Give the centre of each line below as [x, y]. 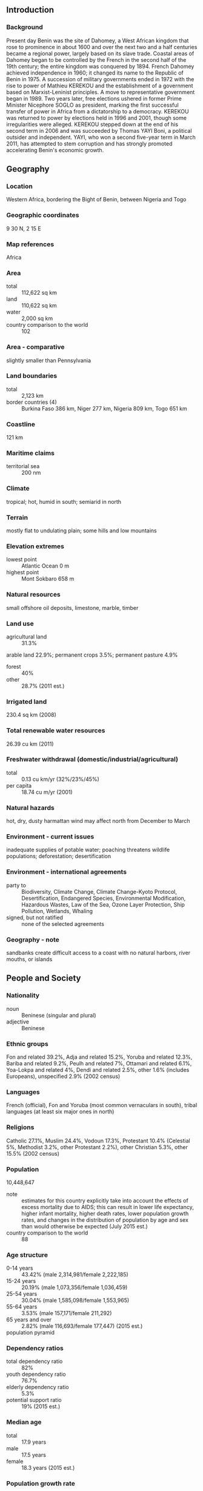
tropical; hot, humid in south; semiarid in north [64, 501]
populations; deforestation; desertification [59, 856]
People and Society [44, 978]
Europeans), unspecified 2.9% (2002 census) [63, 1076]
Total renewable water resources [56, 731]
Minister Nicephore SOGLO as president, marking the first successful [92, 105]
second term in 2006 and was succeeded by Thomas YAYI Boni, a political [99, 130]
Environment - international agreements [67, 872]
